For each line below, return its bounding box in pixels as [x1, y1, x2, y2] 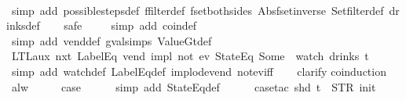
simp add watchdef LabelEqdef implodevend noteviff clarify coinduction [11, 62, 386, 79]
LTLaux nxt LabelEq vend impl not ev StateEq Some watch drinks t [11, 48, 369, 64]
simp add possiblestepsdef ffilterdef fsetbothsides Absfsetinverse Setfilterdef [11, 2, 384, 18]
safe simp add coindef [64, 17, 197, 34]
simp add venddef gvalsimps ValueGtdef [11, 32, 212, 48]
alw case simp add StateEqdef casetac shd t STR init [11, 78, 376, 95]
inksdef [6, 17, 40, 34]
